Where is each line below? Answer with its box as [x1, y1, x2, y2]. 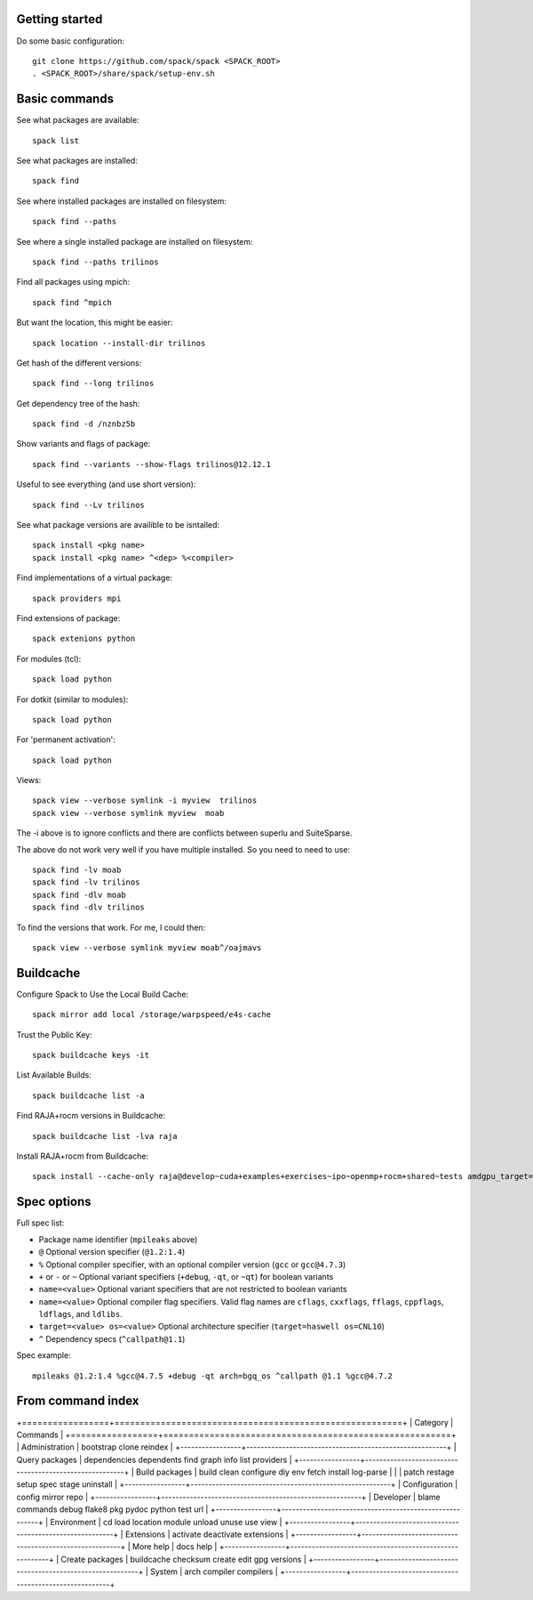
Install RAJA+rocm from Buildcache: [16, 1151, 149, 1161]
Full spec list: [16, 1217, 65, 1228]
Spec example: [16, 1350, 71, 1361]
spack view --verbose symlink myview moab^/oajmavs [32, 943, 262, 952]
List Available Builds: [16, 1070, 92, 1080]
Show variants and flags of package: [16, 439, 151, 449]
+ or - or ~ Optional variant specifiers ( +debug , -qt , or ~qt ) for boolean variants [38, 1271, 334, 1281]
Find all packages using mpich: [16, 277, 131, 287]
